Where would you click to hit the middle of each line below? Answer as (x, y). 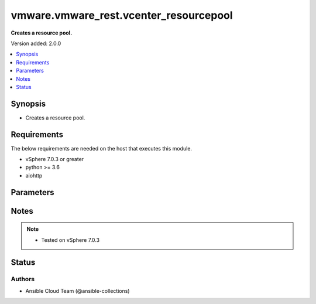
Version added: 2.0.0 (36, 43)
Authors (23, 279)
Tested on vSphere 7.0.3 (70, 240)
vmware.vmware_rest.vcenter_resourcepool (122, 15)
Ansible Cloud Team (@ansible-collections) (78, 291)
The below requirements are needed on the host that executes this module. (102, 148)
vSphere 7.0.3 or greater (55, 159)
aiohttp (34, 175)
